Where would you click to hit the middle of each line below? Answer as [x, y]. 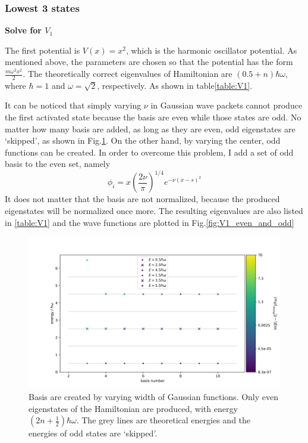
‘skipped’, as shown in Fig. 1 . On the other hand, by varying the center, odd [143, 140]
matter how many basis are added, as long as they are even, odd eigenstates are [150, 128]
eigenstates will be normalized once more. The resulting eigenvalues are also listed [154, 211]
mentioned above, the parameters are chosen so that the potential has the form [149, 62]
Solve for [23, 30]
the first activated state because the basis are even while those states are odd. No [153, 117]
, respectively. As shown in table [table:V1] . [175, 85]
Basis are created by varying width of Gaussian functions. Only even [154, 397]
